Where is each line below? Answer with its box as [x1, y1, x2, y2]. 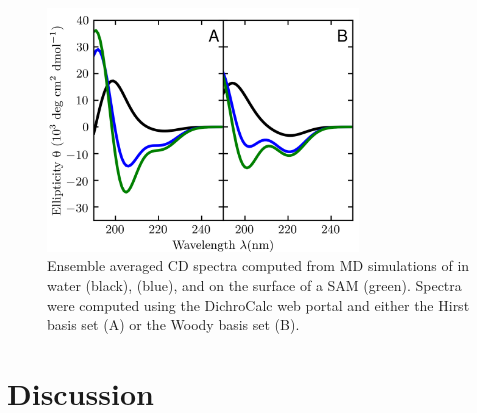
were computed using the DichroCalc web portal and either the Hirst [47, 294, 470, 315]
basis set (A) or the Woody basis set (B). [47, 314, 300, 335]
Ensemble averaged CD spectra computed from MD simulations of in [47, 255, 470, 276]
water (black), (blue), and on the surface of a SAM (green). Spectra [47, 274, 462, 295]
